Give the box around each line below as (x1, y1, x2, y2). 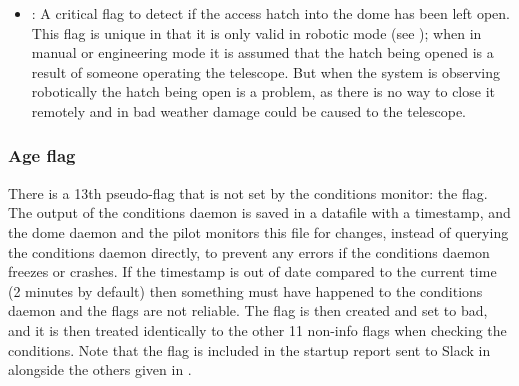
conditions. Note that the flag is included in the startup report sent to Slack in (8, 339, 491, 360)
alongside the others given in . (8, 359, 192, 380)
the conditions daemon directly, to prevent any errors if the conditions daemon (8, 241, 490, 262)
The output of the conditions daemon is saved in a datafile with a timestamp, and (8, 202, 511, 223)
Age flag (8, 143, 76, 168)
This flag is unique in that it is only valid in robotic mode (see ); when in (31, 22, 482, 43)
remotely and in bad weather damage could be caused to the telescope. (31, 100, 466, 121)
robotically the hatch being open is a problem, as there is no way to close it (31, 81, 495, 102)
